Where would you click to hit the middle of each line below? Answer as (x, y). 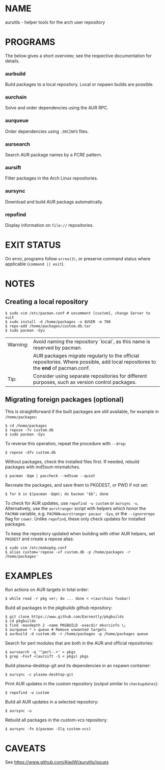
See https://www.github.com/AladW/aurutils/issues (57, 762)
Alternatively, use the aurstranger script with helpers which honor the (76, 508)
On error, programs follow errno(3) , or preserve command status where (78, 258)
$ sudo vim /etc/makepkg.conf (36, 548)
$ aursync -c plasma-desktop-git (39, 675)
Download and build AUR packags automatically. (54, 202)
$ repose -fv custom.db (29, 430)
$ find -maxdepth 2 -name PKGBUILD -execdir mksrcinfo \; (66, 625)
